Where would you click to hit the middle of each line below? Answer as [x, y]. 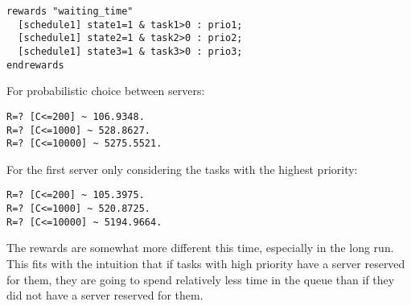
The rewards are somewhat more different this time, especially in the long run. [200, 248]
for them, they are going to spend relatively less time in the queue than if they [201, 279]
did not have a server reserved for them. [105, 295]
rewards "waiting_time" [70, 11]
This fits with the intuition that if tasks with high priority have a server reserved [206, 263]
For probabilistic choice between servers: [106, 91]
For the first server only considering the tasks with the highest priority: [182, 169]
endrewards [35, 65]
